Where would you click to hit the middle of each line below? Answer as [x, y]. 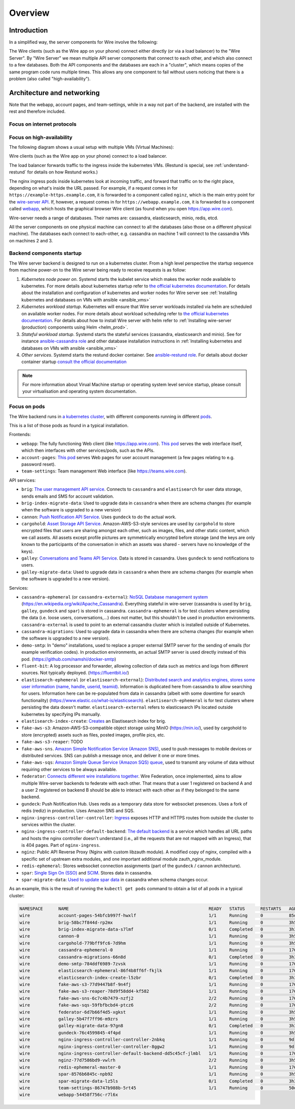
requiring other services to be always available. [69, 769]
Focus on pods [27, 406]
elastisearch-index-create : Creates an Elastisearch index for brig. [94, 721]
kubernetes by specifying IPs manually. [61, 714]
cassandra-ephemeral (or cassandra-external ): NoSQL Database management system [115, 597]
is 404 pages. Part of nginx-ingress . [61, 845]
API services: [23, 480]
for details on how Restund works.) [63, 172]
